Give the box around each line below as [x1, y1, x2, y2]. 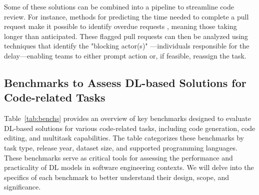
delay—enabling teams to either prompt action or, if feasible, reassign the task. [4, 50, 246, 60]
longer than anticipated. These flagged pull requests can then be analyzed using [4, 30, 248, 41]
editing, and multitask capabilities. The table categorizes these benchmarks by [4, 132, 244, 143]
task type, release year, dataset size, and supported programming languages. [4, 142, 237, 152]
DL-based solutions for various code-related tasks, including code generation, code [4, 122, 255, 133]
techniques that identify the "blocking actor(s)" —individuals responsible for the [4, 40, 249, 51]
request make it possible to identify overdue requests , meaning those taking [4, 21, 237, 31]
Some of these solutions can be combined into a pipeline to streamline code [4, 1, 234, 11]
